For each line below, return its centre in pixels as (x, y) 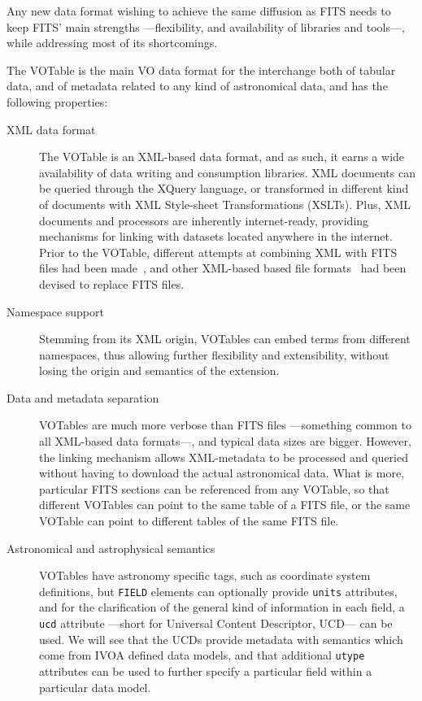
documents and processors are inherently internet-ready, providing (204, 220)
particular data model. (95, 687)
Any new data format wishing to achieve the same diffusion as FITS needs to (199, 11)
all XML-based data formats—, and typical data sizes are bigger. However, (225, 441)
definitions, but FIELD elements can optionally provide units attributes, (218, 591)
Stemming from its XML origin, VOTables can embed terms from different (225, 339)
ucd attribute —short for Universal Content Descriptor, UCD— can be (216, 623)
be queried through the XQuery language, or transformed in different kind (224, 188)
